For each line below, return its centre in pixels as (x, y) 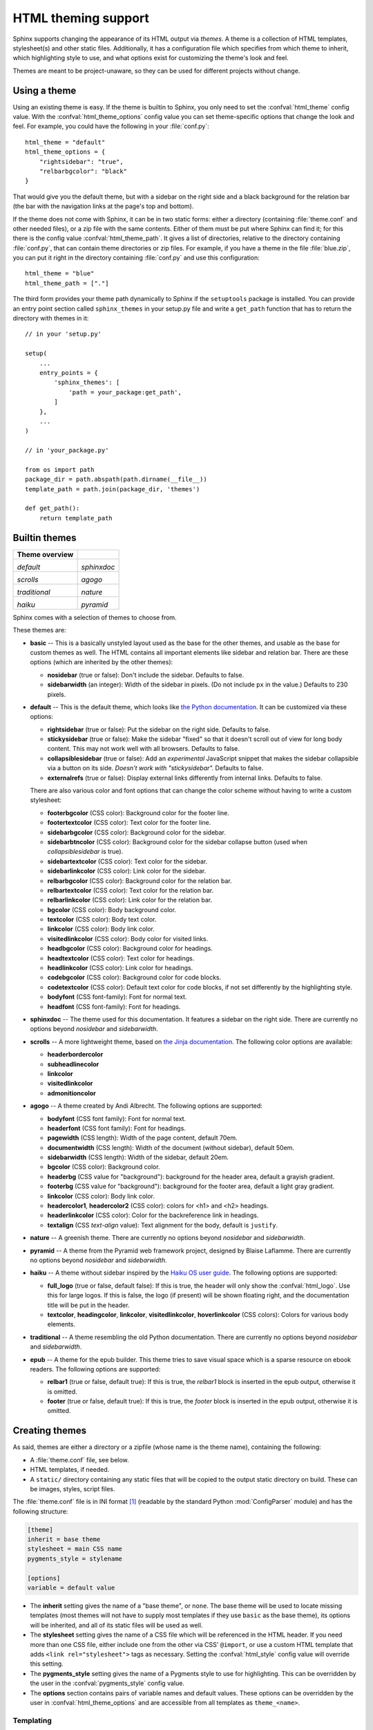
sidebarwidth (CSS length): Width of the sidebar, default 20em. (138, 1157)
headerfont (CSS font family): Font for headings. (117, 1128)
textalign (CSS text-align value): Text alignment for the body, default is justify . (163, 1225)
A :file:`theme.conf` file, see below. (79, 1459)
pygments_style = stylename (75, 1558)
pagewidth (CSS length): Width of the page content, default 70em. (142, 1138)
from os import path (60, 470)
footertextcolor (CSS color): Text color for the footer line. (129, 823)
